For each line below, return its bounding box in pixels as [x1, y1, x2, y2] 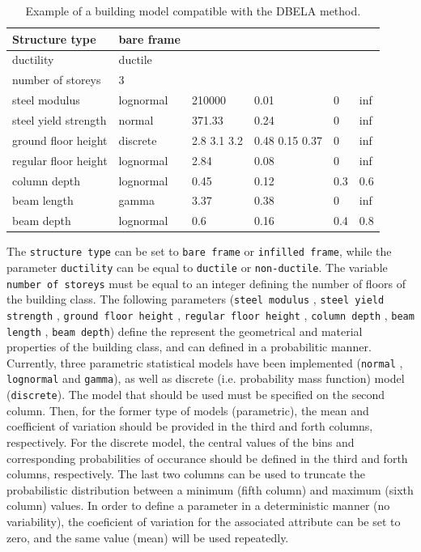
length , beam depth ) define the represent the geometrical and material [6, 322, 363, 339]
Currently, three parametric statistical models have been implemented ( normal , [6, 354, 403, 371]
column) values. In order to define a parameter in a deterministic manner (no [6, 497, 390, 514]
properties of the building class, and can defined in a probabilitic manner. [6, 338, 372, 355]
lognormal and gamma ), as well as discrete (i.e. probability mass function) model [6, 370, 405, 387]
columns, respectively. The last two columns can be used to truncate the [6, 465, 365, 482]
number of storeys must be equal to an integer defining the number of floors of [6, 274, 406, 291]
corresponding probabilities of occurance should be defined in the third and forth [6, 449, 408, 466]
